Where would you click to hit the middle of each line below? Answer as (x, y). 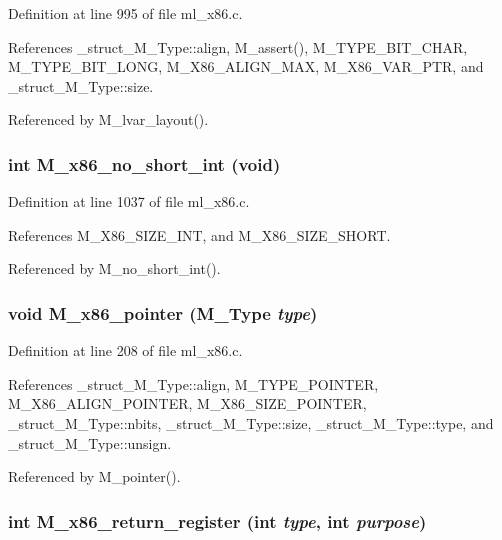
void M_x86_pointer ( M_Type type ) (163, 312)
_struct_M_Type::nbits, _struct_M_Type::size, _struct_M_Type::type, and (251, 422)
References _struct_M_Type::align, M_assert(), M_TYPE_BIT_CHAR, (238, 46)
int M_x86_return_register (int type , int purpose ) (217, 520)
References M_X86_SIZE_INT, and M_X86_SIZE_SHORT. (199, 234)
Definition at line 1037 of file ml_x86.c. (129, 201)
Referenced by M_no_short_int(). (114, 268)
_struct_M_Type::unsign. (90, 442)
